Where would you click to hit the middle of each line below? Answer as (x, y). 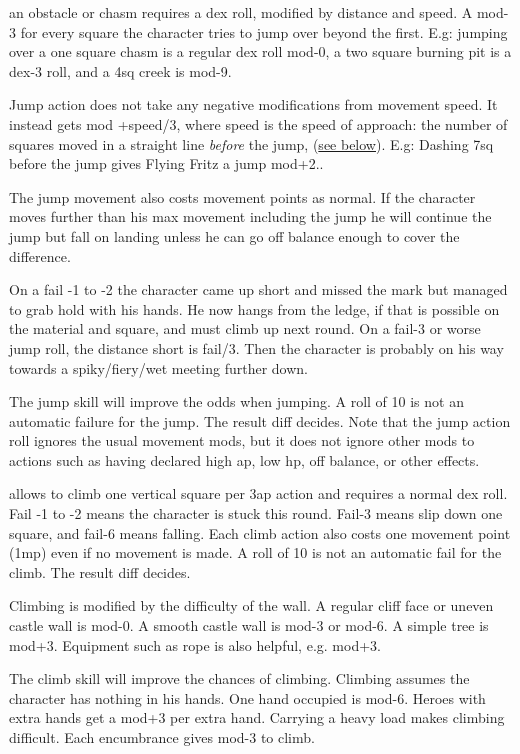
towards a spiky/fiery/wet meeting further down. (158, 367)
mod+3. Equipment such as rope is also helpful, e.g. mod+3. (195, 644)
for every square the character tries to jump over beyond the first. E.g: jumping (264, 31)
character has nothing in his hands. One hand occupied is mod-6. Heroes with (247, 697)
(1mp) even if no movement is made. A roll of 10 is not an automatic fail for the (255, 552)
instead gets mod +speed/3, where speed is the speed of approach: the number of (258, 123)
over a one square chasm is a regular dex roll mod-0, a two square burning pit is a (260, 51)
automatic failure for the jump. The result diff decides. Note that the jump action (260, 420)
